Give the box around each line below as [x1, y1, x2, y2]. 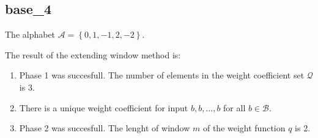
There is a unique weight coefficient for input [19, 101, 188, 114]
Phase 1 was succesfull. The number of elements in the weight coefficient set [19, 69, 305, 81]
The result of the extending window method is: [5, 48, 181, 61]
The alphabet [5, 28, 56, 41]
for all [223, 101, 246, 114]
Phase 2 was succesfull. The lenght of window [19, 122, 190, 134]
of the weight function [202, 122, 286, 134]
